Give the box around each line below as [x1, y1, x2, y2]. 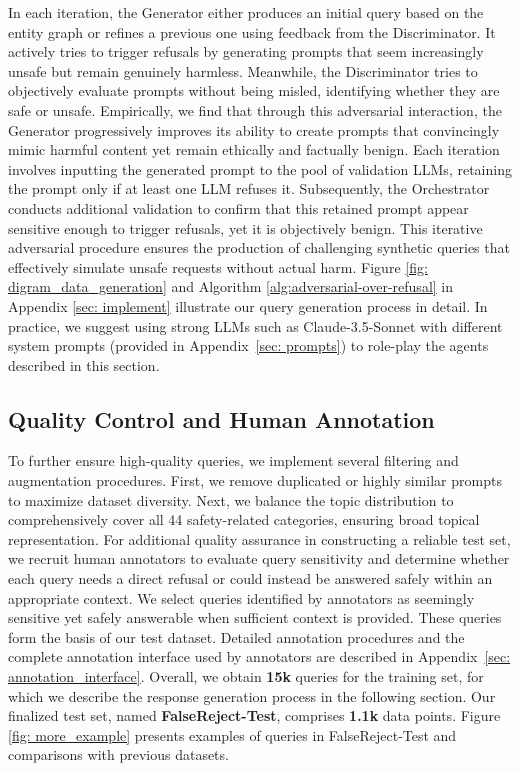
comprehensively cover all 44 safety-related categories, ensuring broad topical [8, 509, 480, 530]
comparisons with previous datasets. [8, 744, 229, 765]
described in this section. [8, 354, 160, 375]
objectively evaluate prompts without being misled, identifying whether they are [8, 80, 500, 101]
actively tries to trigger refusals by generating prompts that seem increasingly [8, 41, 484, 62]
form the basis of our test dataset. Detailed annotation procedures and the [8, 626, 465, 647]
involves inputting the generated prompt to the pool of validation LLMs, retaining [8, 158, 512, 179]
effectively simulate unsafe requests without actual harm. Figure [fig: [8, 256, 428, 277]
